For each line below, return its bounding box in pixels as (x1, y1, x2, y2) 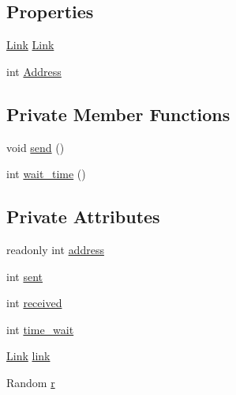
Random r (6, 374, 55, 390)
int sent (6, 268, 43, 284)
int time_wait (6, 321, 74, 337)
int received (6, 294, 62, 311)
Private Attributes (6, 204, 160, 229)
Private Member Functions (6, 101, 230, 126)
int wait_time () (6, 165, 86, 182)
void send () (6, 139, 65, 155)
